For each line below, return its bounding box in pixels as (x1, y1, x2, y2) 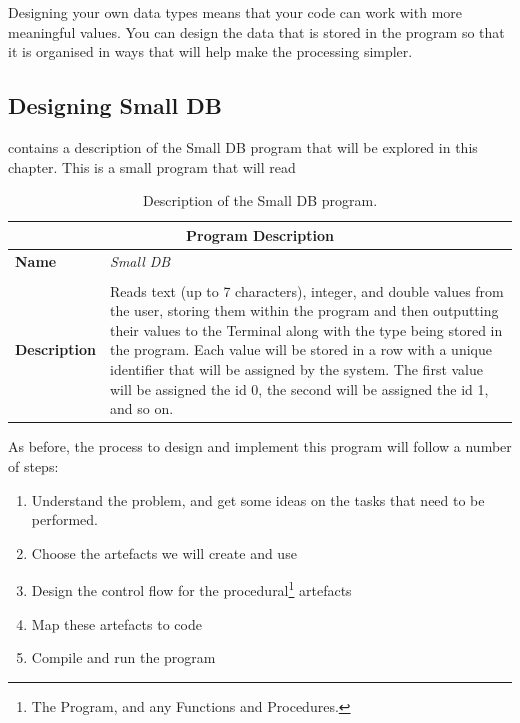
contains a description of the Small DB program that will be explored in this (8, 136, 478, 157)
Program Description (186, 224, 334, 245)
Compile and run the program (31, 647, 216, 668)
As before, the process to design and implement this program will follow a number (8, 436, 512, 457)
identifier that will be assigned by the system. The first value (110, 359, 484, 380)
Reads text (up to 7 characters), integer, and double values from (110, 280, 504, 301)
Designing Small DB (8, 90, 222, 121)
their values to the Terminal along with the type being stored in (110, 319, 503, 340)
